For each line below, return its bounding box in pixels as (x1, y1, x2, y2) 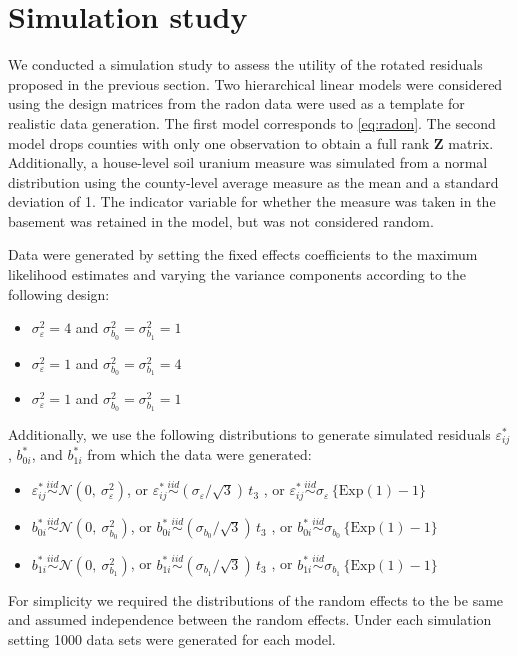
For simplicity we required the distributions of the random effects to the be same (8, 589, 504, 610)
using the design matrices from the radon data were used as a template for (8, 93, 465, 114)
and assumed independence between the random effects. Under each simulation (8, 609, 492, 630)
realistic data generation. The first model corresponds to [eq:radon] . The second (8, 112, 496, 133)
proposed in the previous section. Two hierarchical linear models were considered (8, 73, 503, 94)
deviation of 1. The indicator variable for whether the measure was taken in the (8, 191, 496, 212)
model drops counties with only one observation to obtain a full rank (8, 132, 430, 153)
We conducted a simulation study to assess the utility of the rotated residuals (8, 54, 483, 75)
